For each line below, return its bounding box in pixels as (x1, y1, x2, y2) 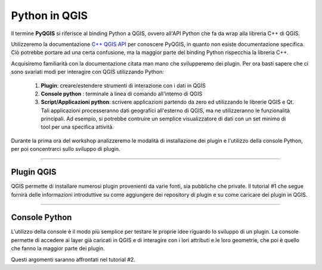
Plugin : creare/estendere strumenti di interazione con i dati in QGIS (41, 82, 206, 89)
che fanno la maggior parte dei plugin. (11, 245, 105, 252)
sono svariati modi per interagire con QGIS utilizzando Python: (11, 69, 164, 76)
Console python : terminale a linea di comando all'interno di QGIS (41, 90, 203, 97)
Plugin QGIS (11, 167, 57, 177)
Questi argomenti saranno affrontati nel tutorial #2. (11, 256, 135, 263)
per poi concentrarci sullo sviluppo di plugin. (11, 145, 120, 153)
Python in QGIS (11, 9, 88, 22)
